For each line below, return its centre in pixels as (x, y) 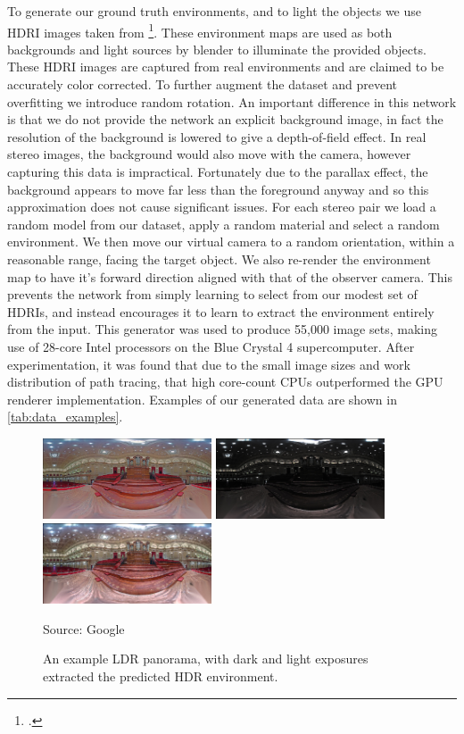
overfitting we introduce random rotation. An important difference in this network (232, 101)
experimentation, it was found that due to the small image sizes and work (209, 364)
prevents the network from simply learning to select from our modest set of (212, 294)
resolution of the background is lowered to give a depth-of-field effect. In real (217, 136)
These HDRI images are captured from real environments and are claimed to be (226, 67)
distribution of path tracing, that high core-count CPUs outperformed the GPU (225, 382)
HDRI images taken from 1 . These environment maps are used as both (200, 30)
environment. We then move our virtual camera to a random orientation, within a (231, 242)
